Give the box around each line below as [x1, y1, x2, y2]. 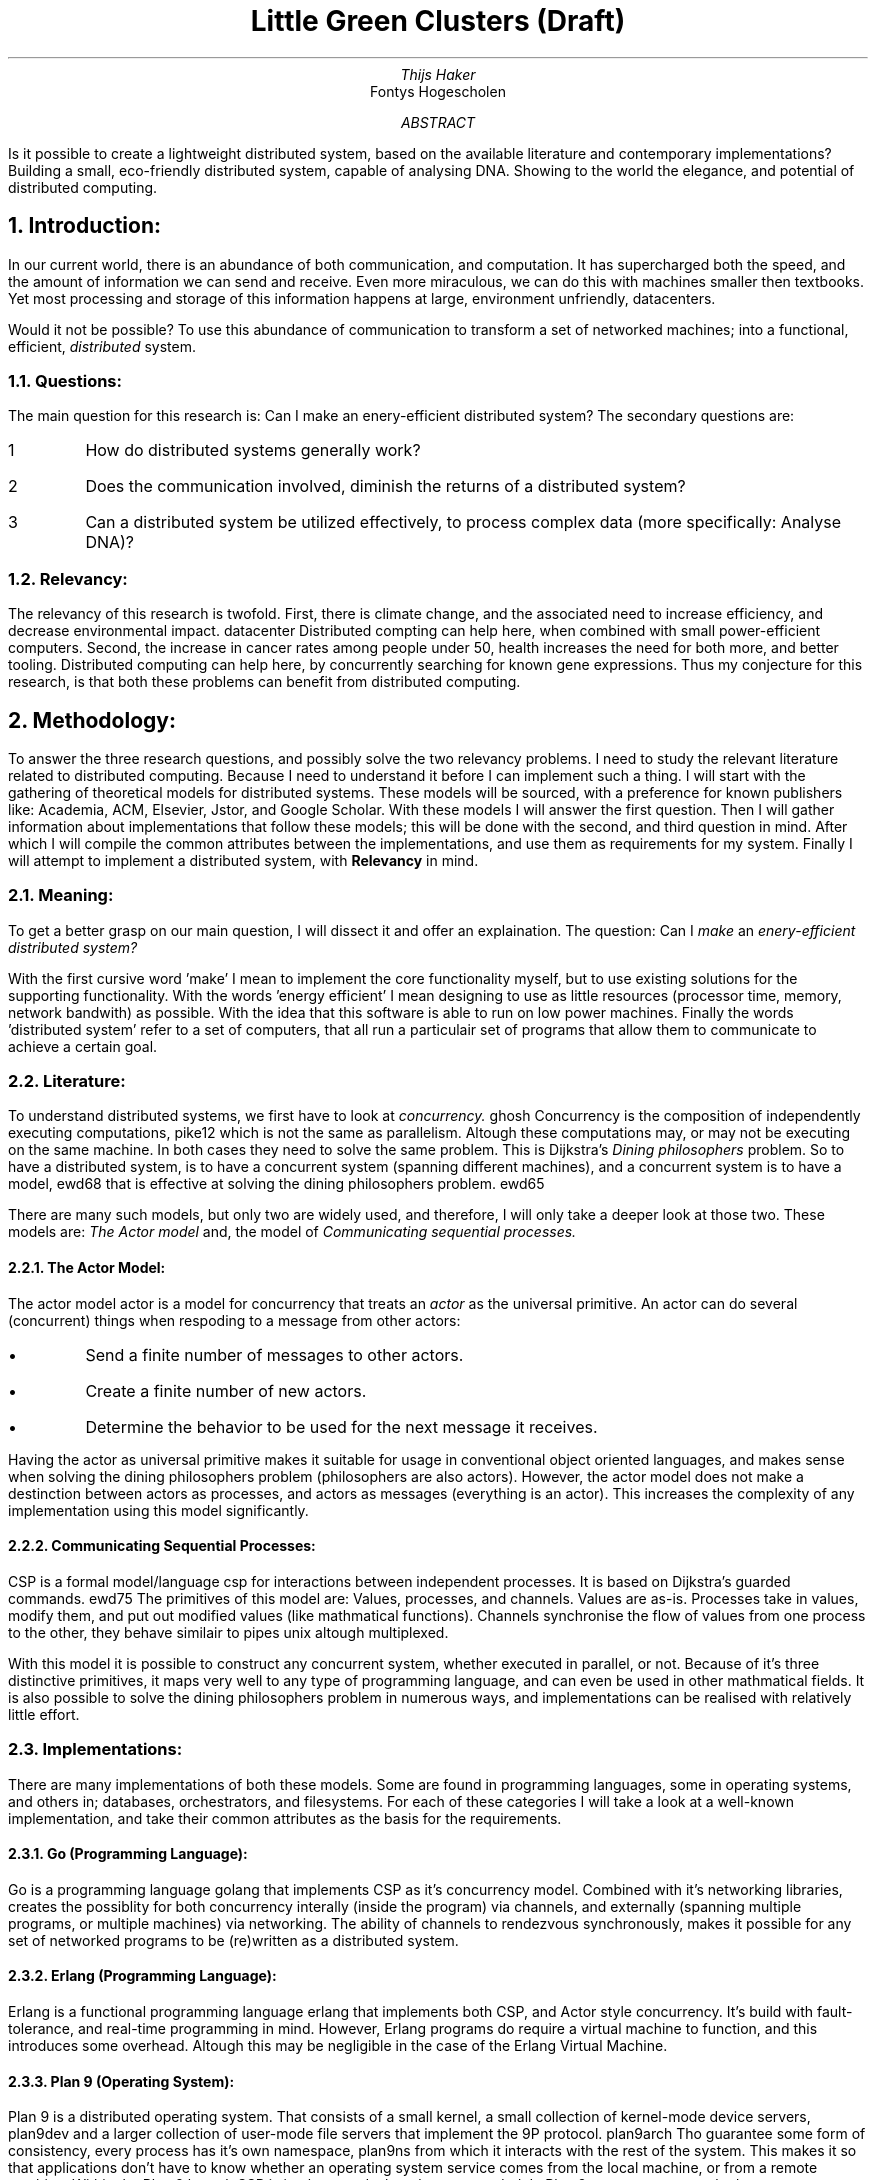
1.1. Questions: [8, 370, 122, 391]
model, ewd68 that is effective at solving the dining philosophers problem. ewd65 [8, 1175, 545, 1193]
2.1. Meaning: [8, 885, 114, 906]
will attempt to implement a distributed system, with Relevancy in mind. [8, 851, 479, 869]
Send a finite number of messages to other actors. [85, 1344, 464, 1365]
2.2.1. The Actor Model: [8, 1259, 166, 1277]
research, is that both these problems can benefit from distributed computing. [8, 673, 521, 691]
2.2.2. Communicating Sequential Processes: [8, 1537, 316, 1555]
